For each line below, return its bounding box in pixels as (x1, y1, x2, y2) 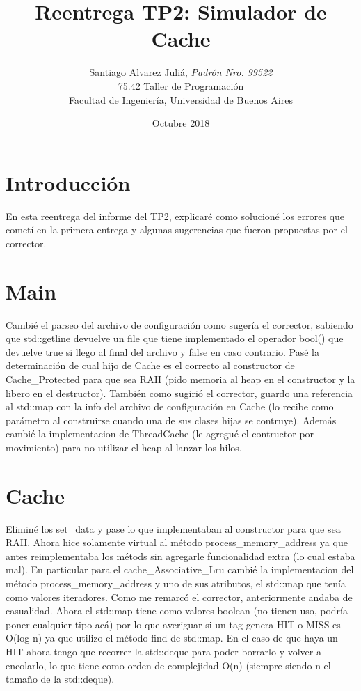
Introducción (6, 168, 131, 196)
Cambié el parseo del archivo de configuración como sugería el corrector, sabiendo (6, 317, 353, 332)
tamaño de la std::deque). (6, 671, 115, 686)
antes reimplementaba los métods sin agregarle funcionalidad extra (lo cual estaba (6, 548, 355, 563)
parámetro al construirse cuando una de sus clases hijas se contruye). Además (6, 412, 337, 427)
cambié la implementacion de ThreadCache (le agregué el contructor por (6, 426, 314, 441)
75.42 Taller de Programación (118, 78, 244, 93)
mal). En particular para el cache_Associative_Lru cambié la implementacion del (6, 562, 354, 577)
